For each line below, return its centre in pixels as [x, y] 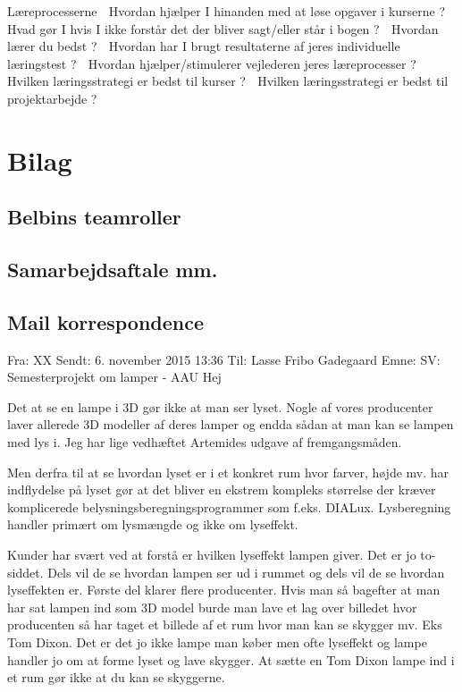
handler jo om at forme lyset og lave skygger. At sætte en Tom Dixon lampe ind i [231, 659]
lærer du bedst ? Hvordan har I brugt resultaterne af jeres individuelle [204, 46]
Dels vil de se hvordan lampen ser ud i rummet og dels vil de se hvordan [246, 572]
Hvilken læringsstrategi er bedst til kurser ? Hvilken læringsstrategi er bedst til [228, 81]
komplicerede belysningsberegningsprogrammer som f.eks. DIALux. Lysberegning [229, 506]
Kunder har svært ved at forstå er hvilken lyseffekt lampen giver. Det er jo [212, 555]
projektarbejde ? [52, 98]
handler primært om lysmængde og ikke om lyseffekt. [153, 524]
